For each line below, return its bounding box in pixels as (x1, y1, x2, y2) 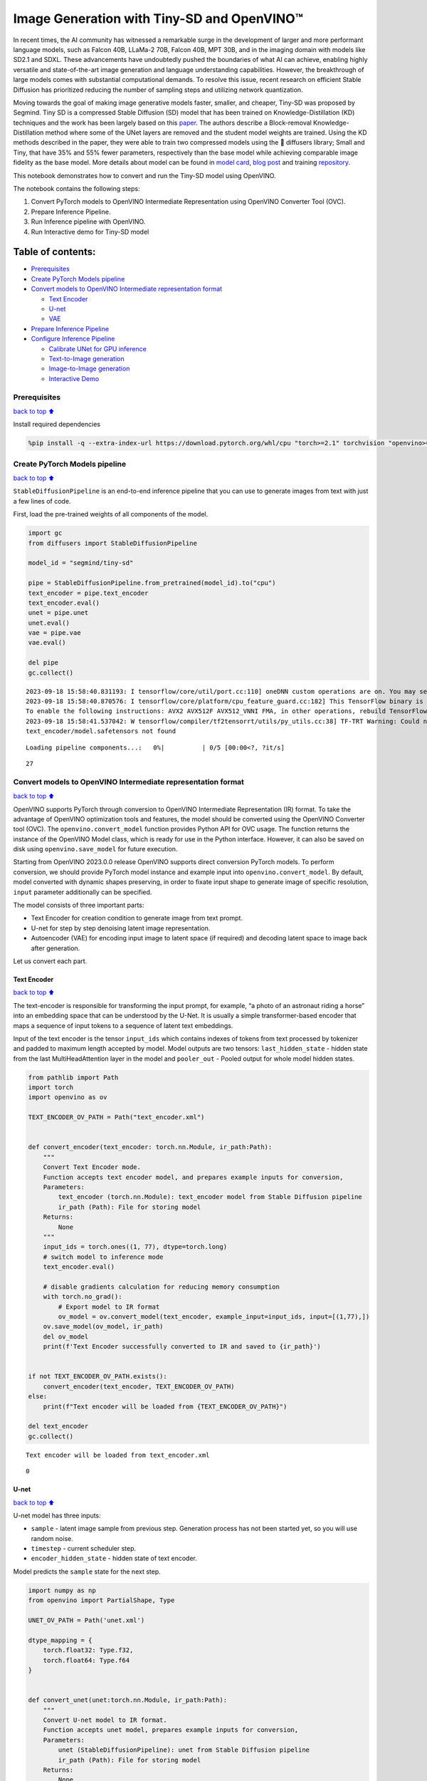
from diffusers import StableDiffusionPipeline (28, 539, 197, 547)
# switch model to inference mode (43, 1252, 164, 1261)
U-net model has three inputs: (13, 1511, 101, 1520)
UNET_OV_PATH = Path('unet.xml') (28, 1616, 145, 1624)
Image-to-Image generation (48, 364, 130, 373)
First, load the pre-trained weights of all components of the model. (13, 510, 209, 519)
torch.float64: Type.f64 (43, 1656, 130, 1664)
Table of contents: (13, 246, 96, 258)
